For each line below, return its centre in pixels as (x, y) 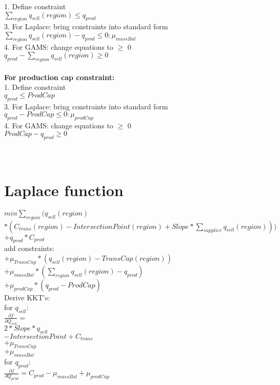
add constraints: (29, 248)
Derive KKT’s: (27, 297)
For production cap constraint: (59, 77)
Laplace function (64, 190)
